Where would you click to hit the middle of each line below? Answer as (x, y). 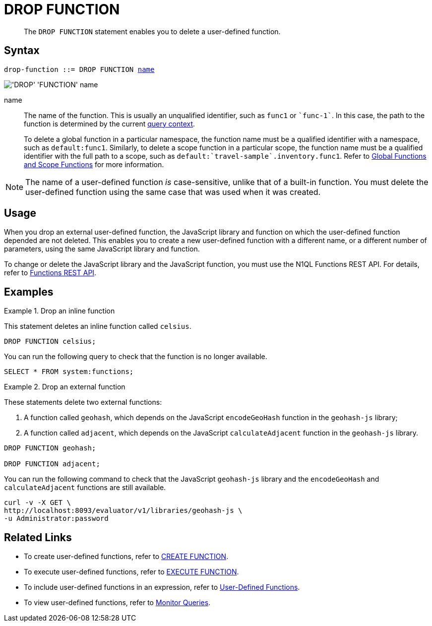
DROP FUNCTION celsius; (50, 342)
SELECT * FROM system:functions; (69, 372)
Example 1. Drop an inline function (60, 311)
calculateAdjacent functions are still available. (85, 488)
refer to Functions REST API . (50, 273)
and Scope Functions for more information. (94, 164)
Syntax (22, 51)
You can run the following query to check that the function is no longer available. (136, 357)
